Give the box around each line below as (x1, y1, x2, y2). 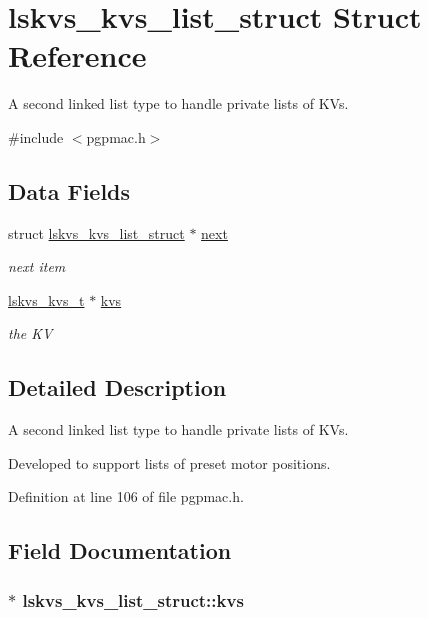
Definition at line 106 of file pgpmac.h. (8, 486, 244, 507)
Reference (8, 35, 147, 76)
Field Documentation (8, 535, 232, 566)
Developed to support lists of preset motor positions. (8, 452, 331, 473)
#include (8, 126, 64, 147)
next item (8, 256, 66, 277)
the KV (8, 323, 53, 344)
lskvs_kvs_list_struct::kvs (22, 587, 244, 612)
